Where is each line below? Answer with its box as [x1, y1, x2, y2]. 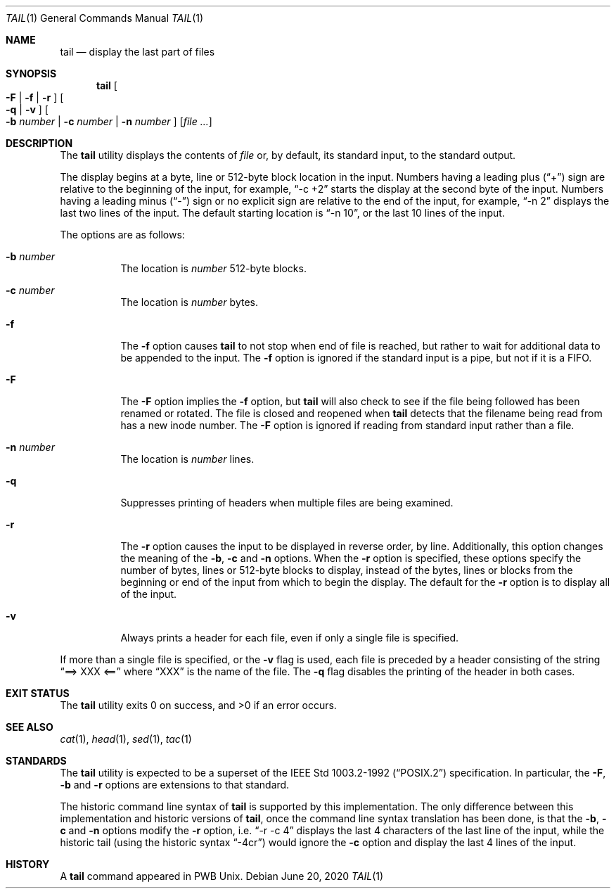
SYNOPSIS [6, 68, 57, 79]
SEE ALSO [6, 721, 53, 733]
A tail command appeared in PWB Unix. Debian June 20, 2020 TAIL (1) [60, 870, 384, 882]
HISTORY [6, 858, 50, 870]
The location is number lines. [120, 453, 255, 465]
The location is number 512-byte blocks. [120, 262, 307, 274]
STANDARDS [6, 755, 67, 767]
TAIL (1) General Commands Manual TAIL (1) [6, 12, 204, 24]
